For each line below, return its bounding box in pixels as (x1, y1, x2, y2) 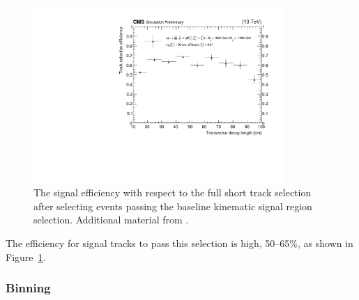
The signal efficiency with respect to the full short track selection (33, 185, 312, 200)
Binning (6, 279, 51, 297)
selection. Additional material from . (33, 212, 189, 227)
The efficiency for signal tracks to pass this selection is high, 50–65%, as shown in (6, 236, 353, 251)
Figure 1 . (6, 249, 46, 264)
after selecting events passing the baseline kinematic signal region (33, 198, 312, 213)
